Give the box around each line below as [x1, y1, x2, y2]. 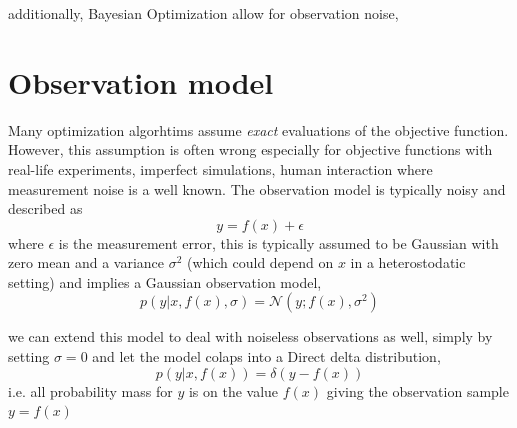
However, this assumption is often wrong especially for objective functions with [8, 139, 493, 160]
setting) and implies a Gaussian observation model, [8, 271, 322, 292]
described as [8, 198, 83, 219]
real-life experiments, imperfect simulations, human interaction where [8, 158, 433, 179]
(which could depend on [187, 252, 334, 273]
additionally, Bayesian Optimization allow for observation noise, [8, 3, 399, 23]
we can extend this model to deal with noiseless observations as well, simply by [8, 326, 493, 347]
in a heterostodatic [350, 252, 466, 273]
